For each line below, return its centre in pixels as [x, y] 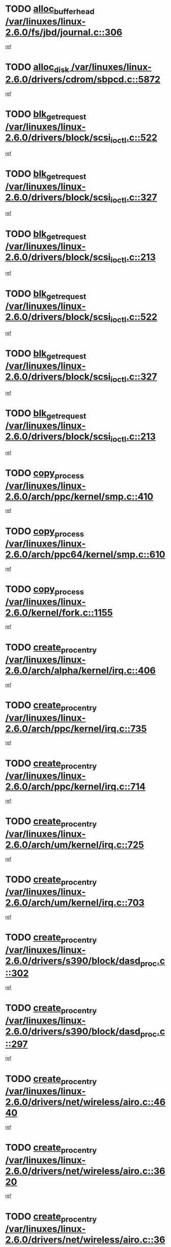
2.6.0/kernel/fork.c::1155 [59, 612]
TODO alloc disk [37, 68]
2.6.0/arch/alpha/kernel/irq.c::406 [81, 671]
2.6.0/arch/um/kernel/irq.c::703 [75, 903]
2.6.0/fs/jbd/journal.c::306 [64, 32]
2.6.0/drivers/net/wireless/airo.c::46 [85, 1102]
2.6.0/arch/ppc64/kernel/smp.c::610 [85, 555]
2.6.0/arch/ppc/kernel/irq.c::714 [76, 787]
